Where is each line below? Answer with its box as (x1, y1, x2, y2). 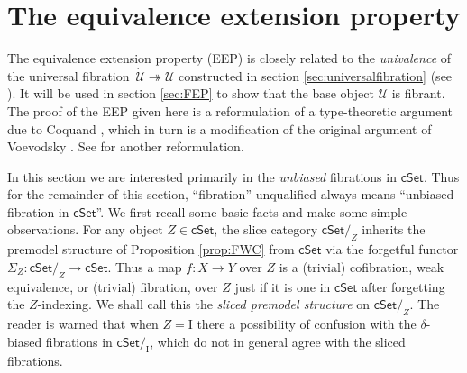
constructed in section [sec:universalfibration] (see (179, 66, 453, 85)
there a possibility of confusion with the (197, 314, 417, 333)
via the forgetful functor (325, 240, 459, 259)
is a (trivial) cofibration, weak (279, 257, 444, 276)
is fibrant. (391, 84, 445, 103)
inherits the (362, 220, 426, 239)
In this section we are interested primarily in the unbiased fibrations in (7, 167, 397, 186)
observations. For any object (7, 220, 163, 239)
